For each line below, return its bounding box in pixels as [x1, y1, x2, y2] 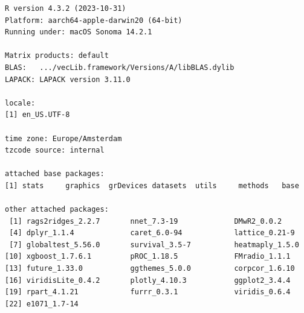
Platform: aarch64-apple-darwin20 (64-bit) [5, 16, 183, 25]
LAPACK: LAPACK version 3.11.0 [5, 75, 131, 84]
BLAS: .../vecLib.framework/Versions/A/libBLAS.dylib [5, 63, 234, 72]
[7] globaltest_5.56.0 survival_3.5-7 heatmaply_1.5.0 [9, 240, 299, 249]
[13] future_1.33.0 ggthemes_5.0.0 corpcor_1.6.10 [5, 264, 295, 273]
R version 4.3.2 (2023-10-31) [5, 4, 126, 13]
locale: [5, 98, 36, 107]
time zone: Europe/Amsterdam [5, 134, 122, 143]
